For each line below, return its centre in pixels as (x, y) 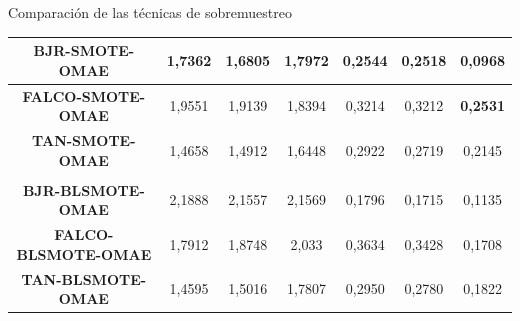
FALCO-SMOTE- (84, 95)
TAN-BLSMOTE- (84, 278)
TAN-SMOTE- (84, 139)
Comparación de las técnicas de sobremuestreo (150, 12)
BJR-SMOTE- (84, 50)
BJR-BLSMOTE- (83, 189)
